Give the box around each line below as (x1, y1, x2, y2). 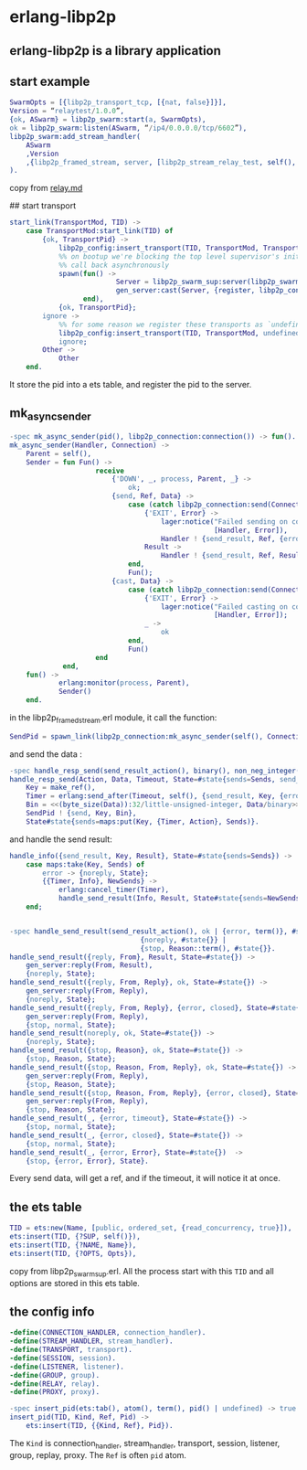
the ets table (9, 1199, 82, 1215)
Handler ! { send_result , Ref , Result (160, 551, 304, 560)
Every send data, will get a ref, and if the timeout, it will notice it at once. (9, 1173, 281, 1184)
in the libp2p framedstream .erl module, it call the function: (9, 712, 217, 725)
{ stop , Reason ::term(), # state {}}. (140, 943, 276, 953)
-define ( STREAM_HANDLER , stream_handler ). (9, 1337, 174, 1346)
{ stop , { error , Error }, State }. (26, 1156, 149, 1166)
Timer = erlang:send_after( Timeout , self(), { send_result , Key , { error (26, 792, 304, 801)
